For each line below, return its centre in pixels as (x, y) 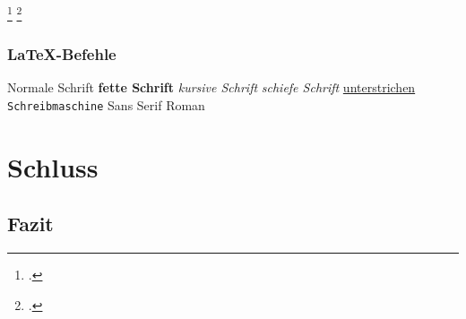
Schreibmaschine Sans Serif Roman (106, 105)
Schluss (53, 166)
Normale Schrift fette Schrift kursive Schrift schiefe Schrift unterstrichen (211, 87)
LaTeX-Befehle (62, 54)
